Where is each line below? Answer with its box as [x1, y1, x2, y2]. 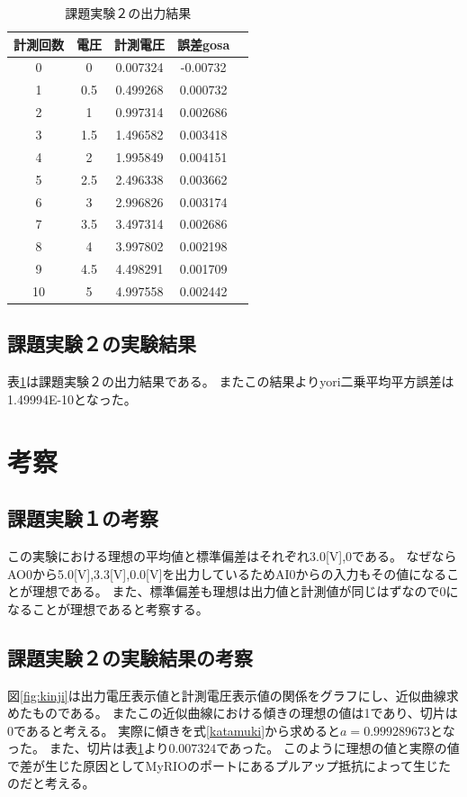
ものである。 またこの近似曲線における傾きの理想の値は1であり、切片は [31, 703, 458, 722]
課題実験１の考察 [7, 504, 158, 532]
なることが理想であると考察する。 [7, 599, 209, 618]
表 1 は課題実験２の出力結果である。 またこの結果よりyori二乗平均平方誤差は [7, 372, 454, 391]
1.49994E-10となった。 [7, 389, 137, 408]
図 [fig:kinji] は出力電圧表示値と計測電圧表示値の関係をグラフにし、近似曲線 [7, 685, 446, 704]
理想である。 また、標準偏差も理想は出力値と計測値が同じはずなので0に [31, 582, 459, 601]
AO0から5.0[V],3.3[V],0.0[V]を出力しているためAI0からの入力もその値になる [7, 564, 447, 583]
